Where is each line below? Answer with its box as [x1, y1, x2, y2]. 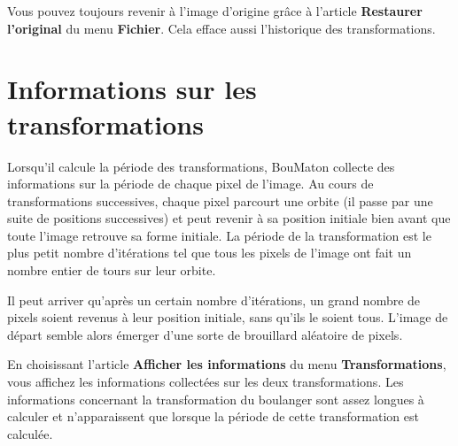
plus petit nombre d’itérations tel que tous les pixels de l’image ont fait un [7, 243, 412, 262]
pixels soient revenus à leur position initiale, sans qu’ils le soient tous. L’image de [7, 308, 448, 327]
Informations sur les [7, 71, 257, 107]
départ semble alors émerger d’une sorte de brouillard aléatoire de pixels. [7, 325, 403, 343]
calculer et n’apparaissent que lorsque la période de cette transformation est [7, 407, 419, 426]
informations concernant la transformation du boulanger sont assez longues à [7, 389, 424, 408]
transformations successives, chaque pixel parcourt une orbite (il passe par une [7, 191, 433, 210]
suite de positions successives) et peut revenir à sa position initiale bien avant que [7, 209, 451, 227]
